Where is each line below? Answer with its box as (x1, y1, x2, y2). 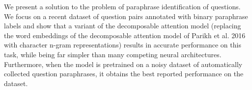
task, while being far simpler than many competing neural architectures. (4, 49, 222, 59)
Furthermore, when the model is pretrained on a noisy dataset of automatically (4, 59, 243, 69)
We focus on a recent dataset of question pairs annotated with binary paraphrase (4, 11, 248, 21)
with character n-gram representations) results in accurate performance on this (4, 40, 241, 50)
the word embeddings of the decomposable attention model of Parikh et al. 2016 (4, 30, 246, 40)
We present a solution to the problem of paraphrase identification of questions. (4, 1, 241, 11)
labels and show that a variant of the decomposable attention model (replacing (4, 21, 241, 31)
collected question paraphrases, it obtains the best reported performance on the (4, 68, 244, 79)
